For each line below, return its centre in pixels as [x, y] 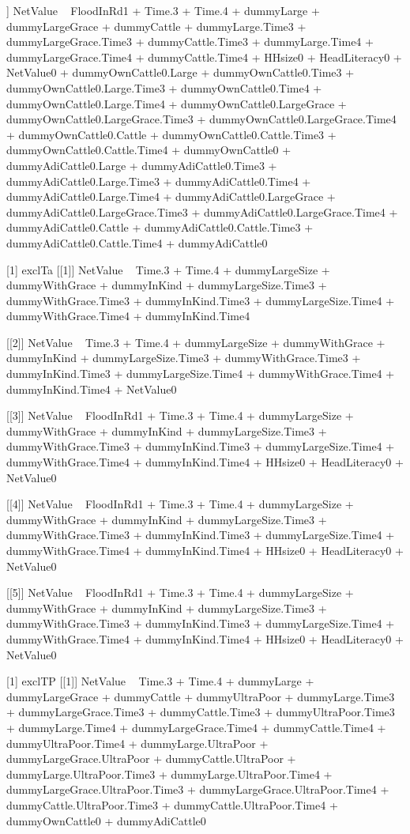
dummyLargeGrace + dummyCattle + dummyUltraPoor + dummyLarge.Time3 [201, 696]
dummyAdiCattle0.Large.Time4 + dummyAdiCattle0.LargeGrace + [171, 196]
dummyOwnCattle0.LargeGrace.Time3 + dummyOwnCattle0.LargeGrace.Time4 [201, 119]
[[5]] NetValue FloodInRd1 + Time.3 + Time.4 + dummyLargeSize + [180, 592]
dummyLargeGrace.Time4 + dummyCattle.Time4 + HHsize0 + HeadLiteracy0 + [204, 57]
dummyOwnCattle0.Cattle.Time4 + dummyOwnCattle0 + [149, 150]
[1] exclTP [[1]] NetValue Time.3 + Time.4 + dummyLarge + [160, 681]
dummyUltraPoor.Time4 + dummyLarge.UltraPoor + [137, 743]
